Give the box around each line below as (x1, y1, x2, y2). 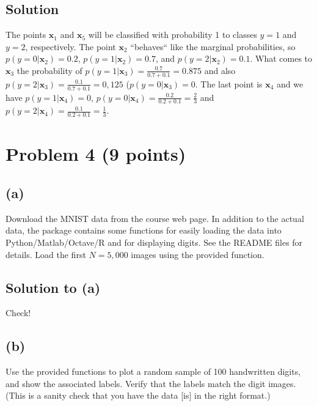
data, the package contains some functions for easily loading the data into (5, 224, 282, 237)
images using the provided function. (131, 248, 264, 260)
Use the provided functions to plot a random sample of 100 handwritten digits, (5, 365, 301, 378)
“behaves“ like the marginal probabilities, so (130, 40, 296, 53)
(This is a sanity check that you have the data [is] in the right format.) (5, 389, 271, 402)
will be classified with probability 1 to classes (88, 28, 257, 41)
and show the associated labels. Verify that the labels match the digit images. (5, 377, 296, 389)
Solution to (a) (5, 278, 101, 297)
